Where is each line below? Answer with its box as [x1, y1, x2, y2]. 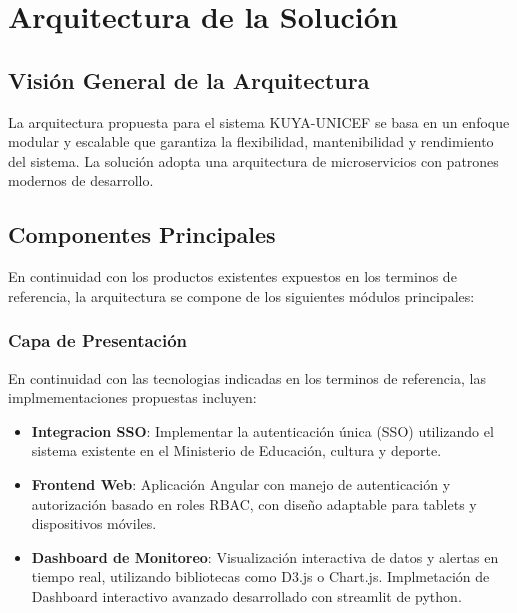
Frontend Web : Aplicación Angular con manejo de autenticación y [31, 473, 451, 494]
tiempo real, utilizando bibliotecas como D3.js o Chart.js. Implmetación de [31, 566, 490, 587]
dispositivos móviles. [31, 513, 157, 534]
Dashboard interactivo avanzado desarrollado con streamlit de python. [31, 585, 462, 606]
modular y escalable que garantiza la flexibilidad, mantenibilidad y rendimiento [8, 131, 494, 152]
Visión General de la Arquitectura [8, 64, 370, 95]
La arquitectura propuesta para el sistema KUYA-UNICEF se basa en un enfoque [8, 111, 510, 132]
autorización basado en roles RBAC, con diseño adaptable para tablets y [31, 493, 477, 514]
